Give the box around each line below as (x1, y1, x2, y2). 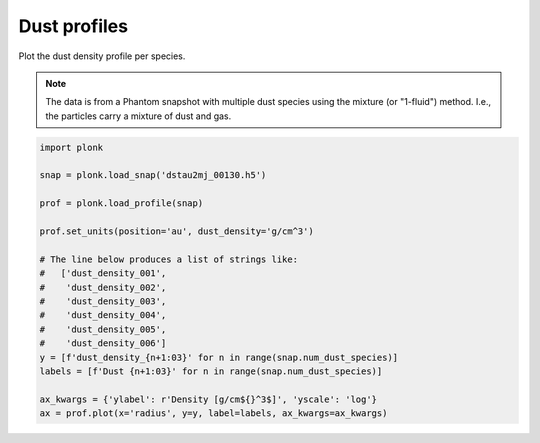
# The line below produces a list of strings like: (39, 253, 299, 265)
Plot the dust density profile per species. (18, 50, 186, 62)
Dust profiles (18, 15, 129, 37)
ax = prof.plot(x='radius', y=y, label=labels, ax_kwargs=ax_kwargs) (39, 408, 388, 419)
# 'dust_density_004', (39, 310, 167, 321)
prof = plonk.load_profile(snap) (39, 198, 204, 209)
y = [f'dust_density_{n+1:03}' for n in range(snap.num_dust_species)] (39, 351, 399, 363)
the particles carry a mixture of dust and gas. (45, 110, 232, 122)
